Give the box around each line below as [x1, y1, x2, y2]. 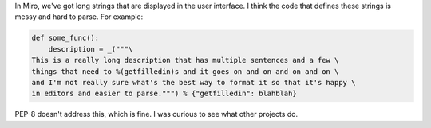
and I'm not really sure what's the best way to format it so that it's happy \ [31, 78, 356, 87]
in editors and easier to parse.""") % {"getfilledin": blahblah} [31, 89, 297, 99]
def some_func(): [31, 33, 100, 43]
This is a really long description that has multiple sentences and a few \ [31, 56, 339, 65]
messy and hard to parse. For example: [14, 12, 144, 21]
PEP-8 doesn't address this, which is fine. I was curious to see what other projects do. [14, 110, 299, 119]
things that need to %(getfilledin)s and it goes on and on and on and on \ [31, 67, 339, 76]
